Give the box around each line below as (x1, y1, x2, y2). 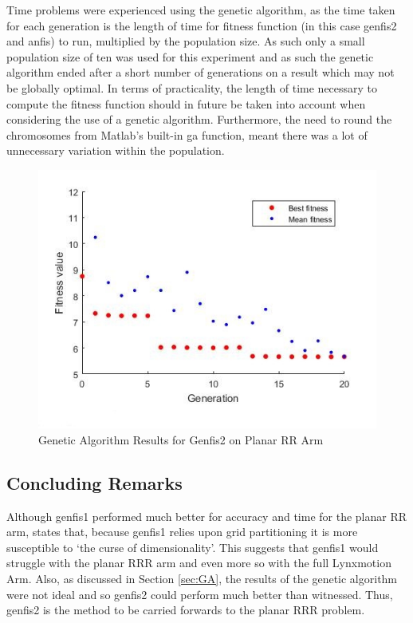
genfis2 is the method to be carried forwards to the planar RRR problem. (6, 601, 365, 618)
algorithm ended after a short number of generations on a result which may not (6, 64, 395, 81)
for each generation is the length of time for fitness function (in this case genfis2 (6, 17, 397, 34)
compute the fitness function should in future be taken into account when (6, 95, 366, 112)
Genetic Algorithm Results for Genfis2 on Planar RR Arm (38, 431, 324, 448)
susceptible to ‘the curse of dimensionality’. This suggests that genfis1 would (6, 538, 379, 555)
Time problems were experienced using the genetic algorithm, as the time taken (6, 2, 395, 18)
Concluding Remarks (6, 470, 183, 495)
